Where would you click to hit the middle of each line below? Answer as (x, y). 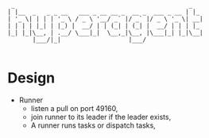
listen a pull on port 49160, (74, 108)
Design (31, 78)
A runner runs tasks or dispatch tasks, (93, 125)
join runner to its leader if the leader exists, (101, 117)
